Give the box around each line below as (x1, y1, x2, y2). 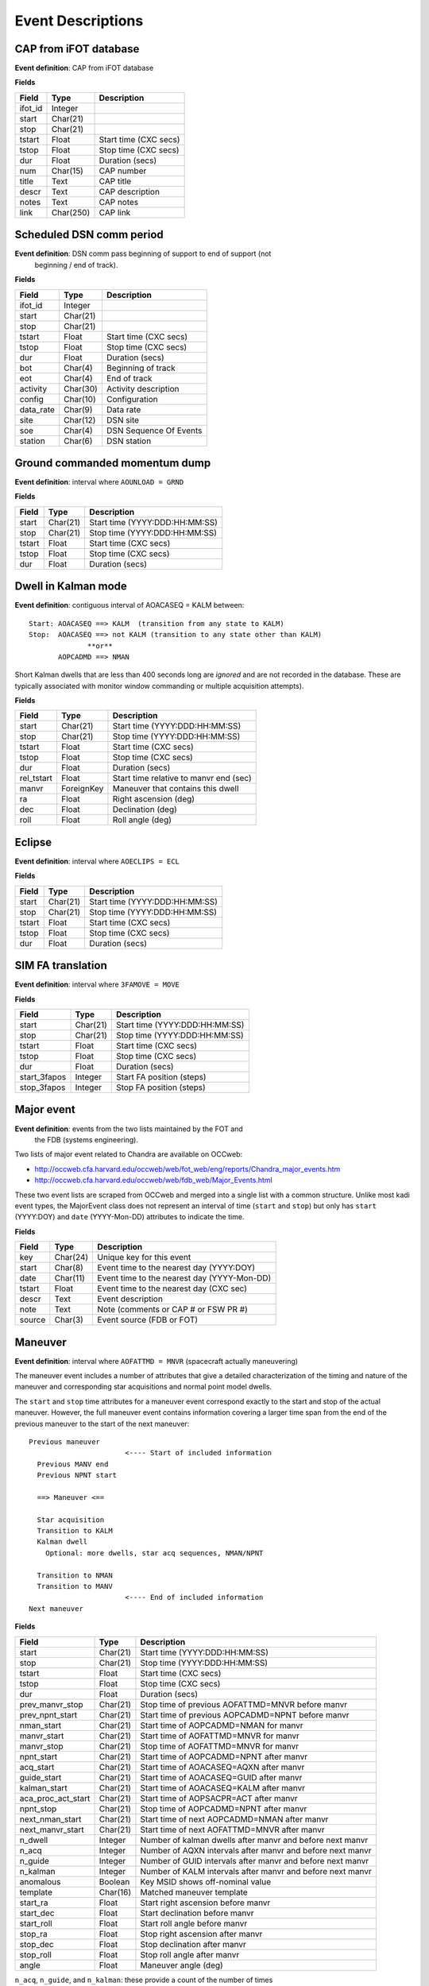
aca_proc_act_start (19, 1792, 91, 1803)
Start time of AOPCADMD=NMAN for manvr (140, 1720, 303, 1731)
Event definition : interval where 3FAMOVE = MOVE (14, 979, 180, 989)
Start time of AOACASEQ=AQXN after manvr (140, 1761, 305, 1772)
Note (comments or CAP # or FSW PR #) (97, 1304, 248, 1315)
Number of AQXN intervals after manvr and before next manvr (140, 1845, 373, 1856)
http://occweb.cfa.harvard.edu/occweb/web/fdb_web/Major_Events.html (34, 1176, 273, 1185)
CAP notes (99, 196, 139, 207)
